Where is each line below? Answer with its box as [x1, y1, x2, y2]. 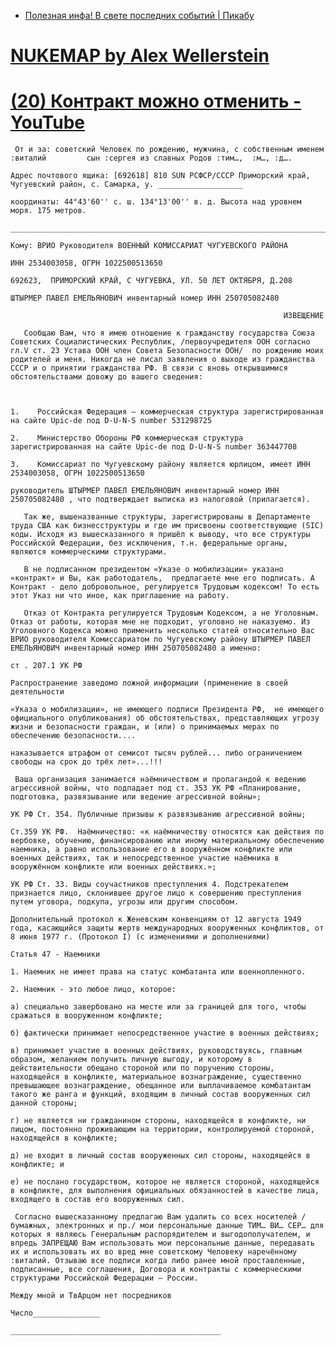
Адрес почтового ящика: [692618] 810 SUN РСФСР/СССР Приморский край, [10, 171, 311, 181]
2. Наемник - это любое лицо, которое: [10, 985, 177, 995]
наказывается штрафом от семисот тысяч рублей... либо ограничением [10, 748, 302, 759]
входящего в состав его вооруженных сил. [10, 1195, 186, 1205]
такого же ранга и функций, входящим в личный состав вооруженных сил [10, 1090, 311, 1100]
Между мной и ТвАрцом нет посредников [10, 1291, 172, 1301]
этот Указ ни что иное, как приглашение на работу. [10, 591, 230, 601]
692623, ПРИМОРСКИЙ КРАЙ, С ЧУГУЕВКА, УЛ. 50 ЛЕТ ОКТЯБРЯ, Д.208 [10, 276, 293, 286]
